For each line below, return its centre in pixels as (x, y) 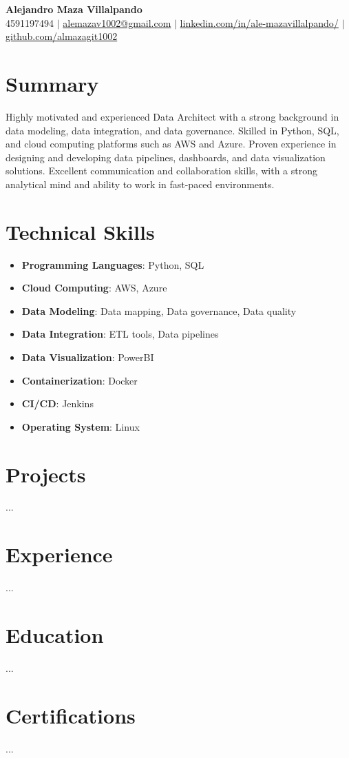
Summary (52, 83)
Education (55, 634)
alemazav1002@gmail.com (117, 22)
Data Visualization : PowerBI (88, 357)
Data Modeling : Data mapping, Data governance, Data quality (159, 310)
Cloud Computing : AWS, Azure (94, 288)
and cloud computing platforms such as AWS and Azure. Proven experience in (171, 144)
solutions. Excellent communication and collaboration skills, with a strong (161, 171)
